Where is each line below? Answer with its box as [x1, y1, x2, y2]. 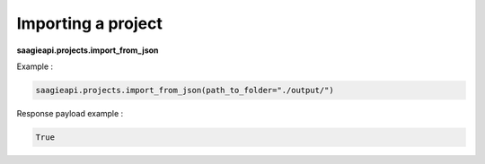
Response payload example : [16, 108, 124, 118]
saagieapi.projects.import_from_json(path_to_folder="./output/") [35, 85, 334, 95]
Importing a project [16, 13, 163, 33]
